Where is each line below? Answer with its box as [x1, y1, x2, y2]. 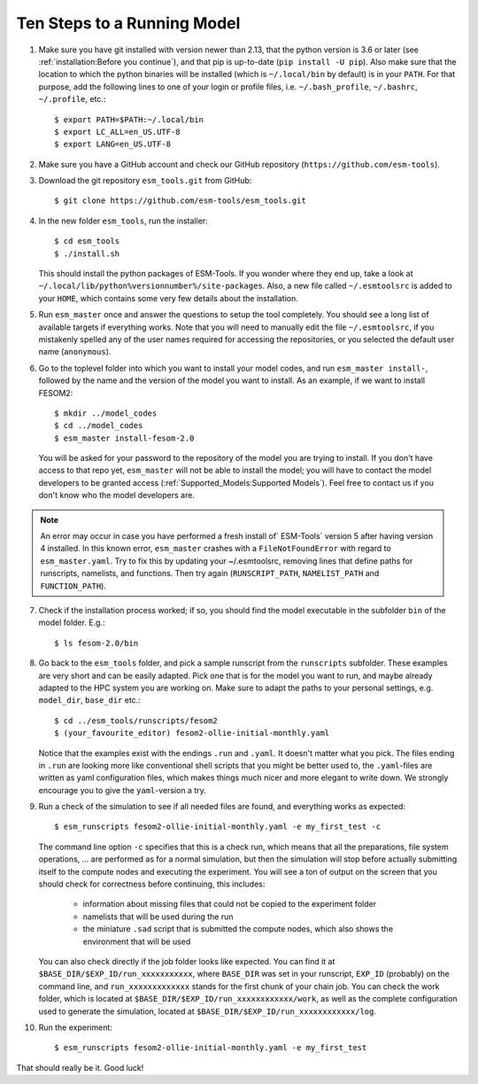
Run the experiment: [38, 1022, 112, 1033]
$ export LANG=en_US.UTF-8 [54, 139, 172, 150]
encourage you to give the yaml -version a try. [38, 784, 207, 795]
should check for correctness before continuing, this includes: [38, 878, 266, 890]
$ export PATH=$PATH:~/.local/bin [54, 114, 204, 124]
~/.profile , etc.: [38, 94, 106, 105]
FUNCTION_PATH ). [40, 581, 106, 591]
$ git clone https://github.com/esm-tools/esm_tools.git [54, 196, 307, 206]
